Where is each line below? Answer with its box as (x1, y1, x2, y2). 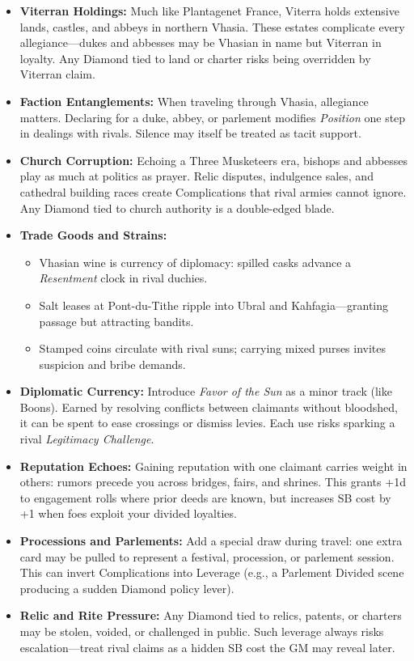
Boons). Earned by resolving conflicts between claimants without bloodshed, (19, 398, 398, 415)
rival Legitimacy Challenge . (19, 430, 154, 447)
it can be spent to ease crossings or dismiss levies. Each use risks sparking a (19, 414, 395, 431)
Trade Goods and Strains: (19, 227, 167, 244)
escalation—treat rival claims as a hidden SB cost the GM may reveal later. (19, 638, 395, 655)
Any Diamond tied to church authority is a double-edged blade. (19, 199, 335, 216)
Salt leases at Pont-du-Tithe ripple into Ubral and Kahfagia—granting (39, 296, 389, 313)
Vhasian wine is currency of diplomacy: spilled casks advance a (39, 253, 352, 270)
